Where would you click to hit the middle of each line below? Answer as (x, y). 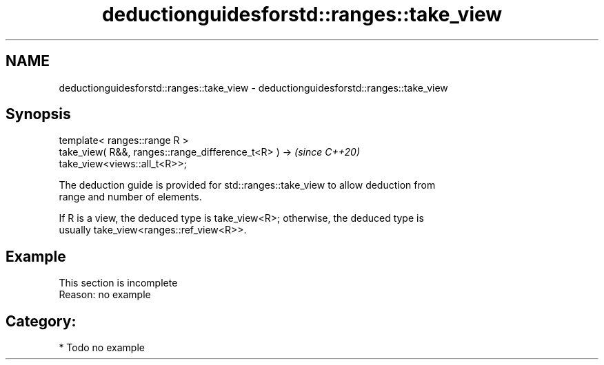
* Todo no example (102, 348)
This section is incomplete (118, 283)
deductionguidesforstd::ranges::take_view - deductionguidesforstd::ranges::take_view (253, 87)
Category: (41, 321)
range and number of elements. (130, 197)
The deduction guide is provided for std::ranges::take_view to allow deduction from (247, 185)
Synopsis (38, 114)
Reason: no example (105, 295)
